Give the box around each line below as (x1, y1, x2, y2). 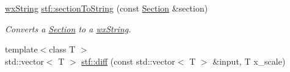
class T (49, 43, 76, 56)
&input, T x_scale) (212, 54, 286, 67)
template (5, 43, 38, 56)
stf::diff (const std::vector (81, 54, 175, 67)
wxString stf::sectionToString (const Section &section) (5, 2, 208, 14)
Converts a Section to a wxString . (5, 22, 131, 35)
